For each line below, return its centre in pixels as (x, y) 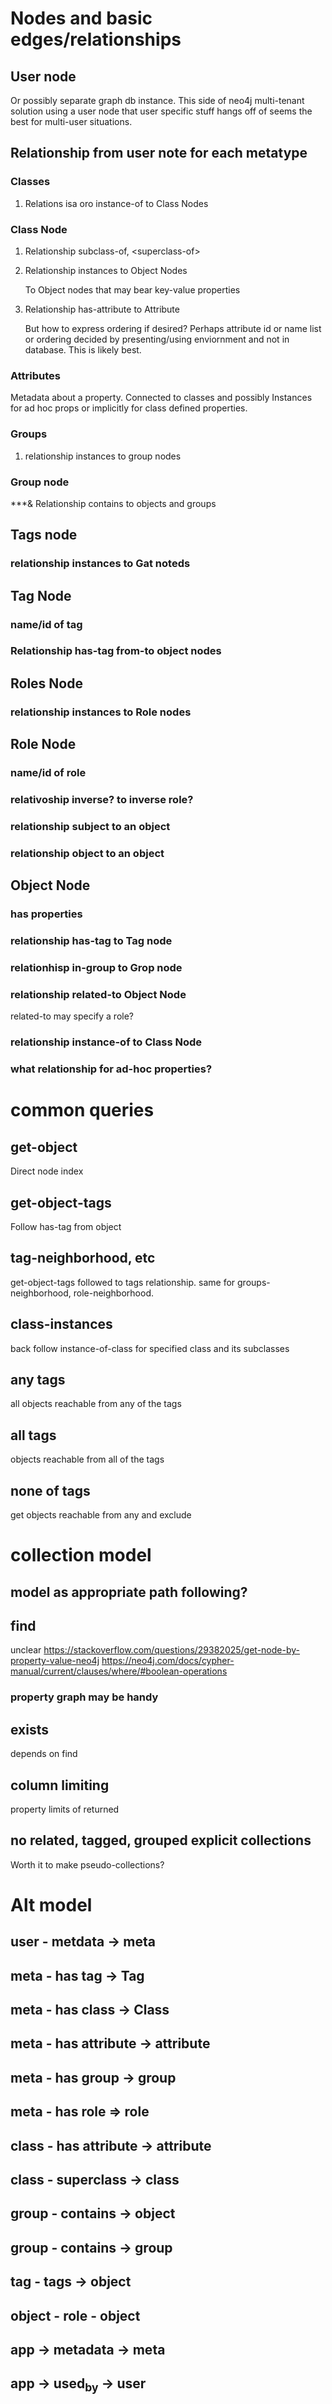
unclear (26, 1650)
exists (30, 1729)
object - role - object (75, 2315)
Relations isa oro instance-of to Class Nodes (116, 203)
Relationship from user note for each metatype (159, 153)
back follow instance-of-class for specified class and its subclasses (150, 1348)
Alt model (51, 1904)
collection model (81, 1555)
